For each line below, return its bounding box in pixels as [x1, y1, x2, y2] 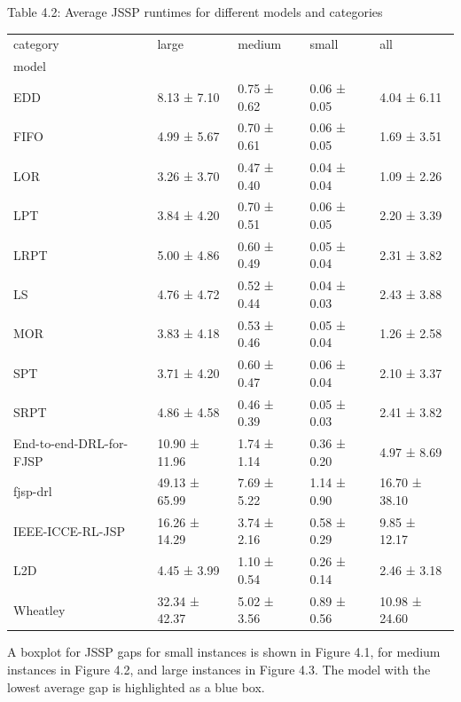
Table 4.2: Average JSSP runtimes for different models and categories [7, 3, 383, 20]
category [13, 35, 59, 53]
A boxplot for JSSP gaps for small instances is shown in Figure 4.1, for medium [7, 643, 441, 661]
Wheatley [13, 600, 66, 619]
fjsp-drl [13, 482, 52, 501]
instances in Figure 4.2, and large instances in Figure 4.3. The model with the [7, 660, 431, 678]
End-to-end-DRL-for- [13, 433, 129, 452]
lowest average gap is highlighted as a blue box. [7, 677, 265, 696]
